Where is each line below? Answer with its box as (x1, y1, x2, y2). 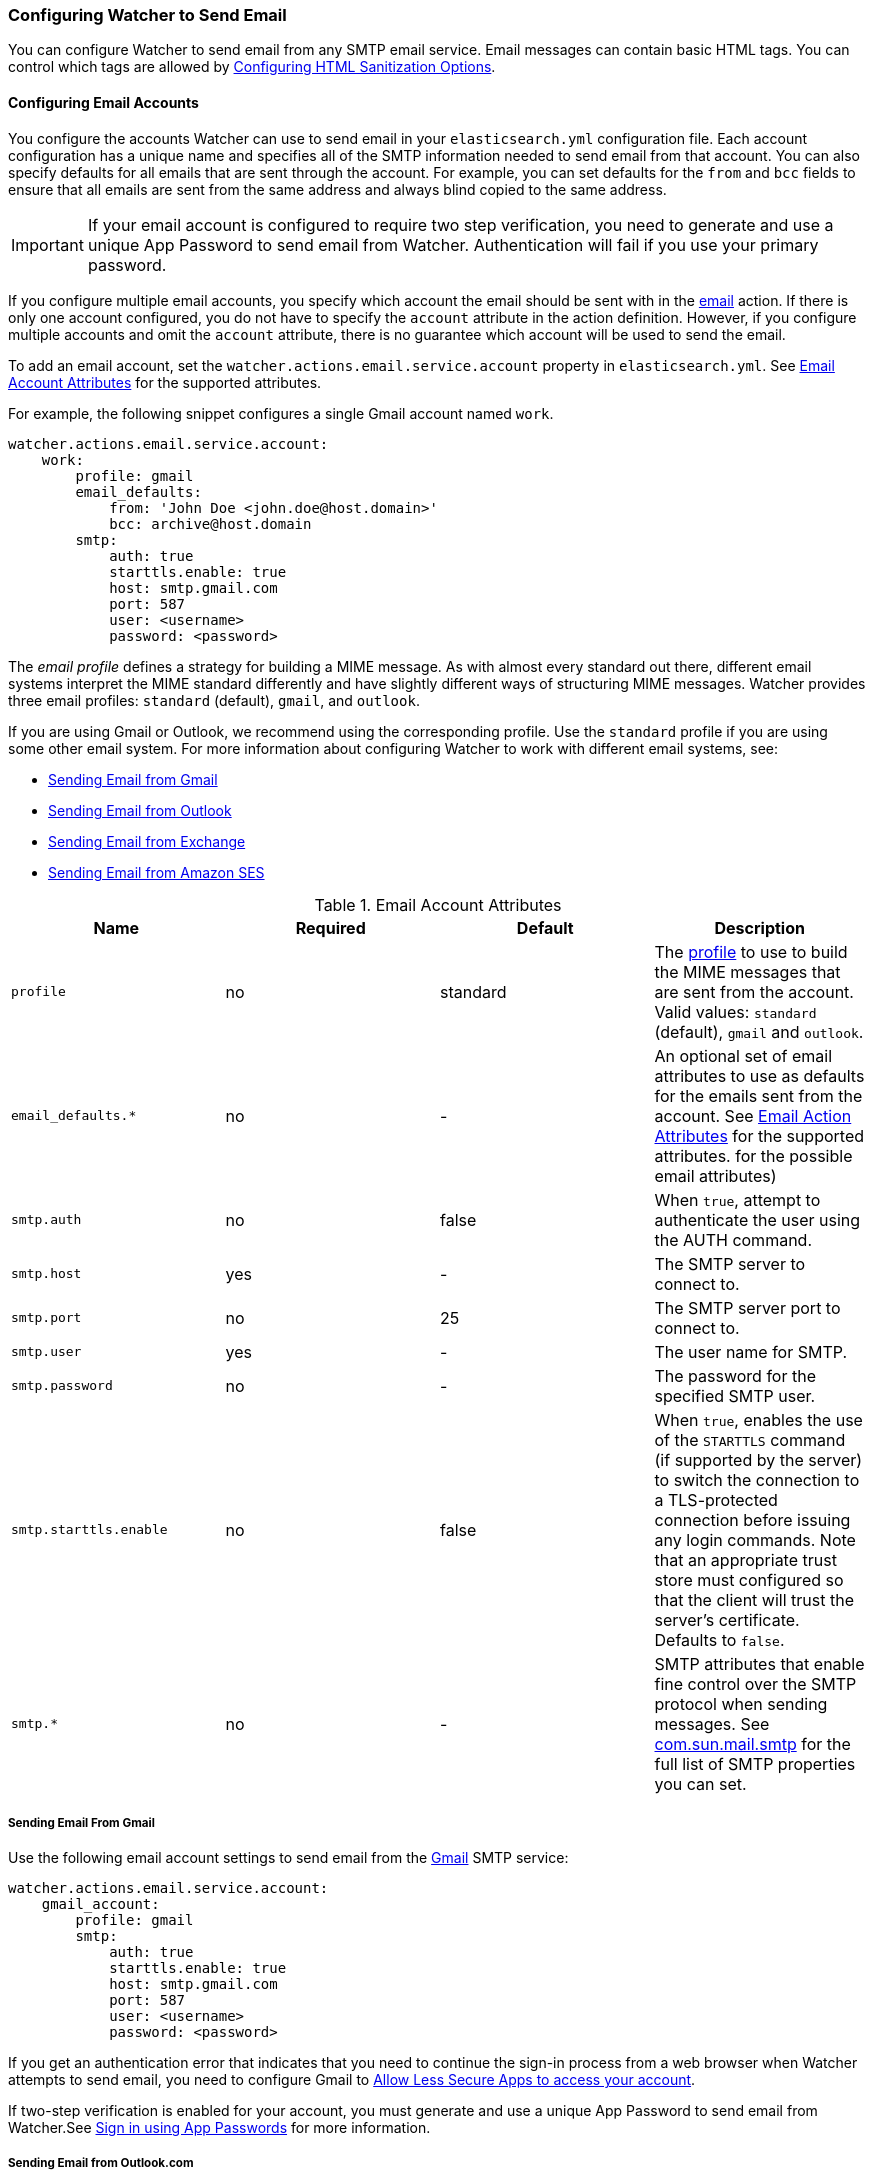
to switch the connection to (654, 1469, 860, 1490)
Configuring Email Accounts (8, 93, 199, 111)
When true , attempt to (654, 1189, 821, 1210)
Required (295, 917, 366, 938)
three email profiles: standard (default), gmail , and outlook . (8, 691, 420, 709)
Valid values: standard (654, 1001, 817, 1022)
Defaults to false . (654, 1629, 785, 1650)
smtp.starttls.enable (11, 1522, 168, 1538)
